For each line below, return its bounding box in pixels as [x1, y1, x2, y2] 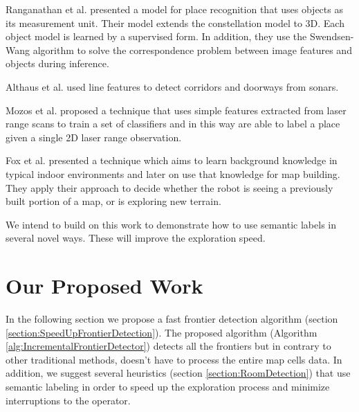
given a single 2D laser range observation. [6, 129, 182, 144]
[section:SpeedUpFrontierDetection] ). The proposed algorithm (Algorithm [6, 325, 317, 339]
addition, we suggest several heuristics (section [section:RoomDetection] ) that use [6, 366, 351, 380]
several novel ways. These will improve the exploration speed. [6, 231, 266, 245]
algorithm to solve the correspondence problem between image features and [33, 42, 352, 57]
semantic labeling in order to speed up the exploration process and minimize [6, 379, 330, 393]
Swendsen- [309, 29, 354, 44]
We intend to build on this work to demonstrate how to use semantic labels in [6, 217, 337, 231]
